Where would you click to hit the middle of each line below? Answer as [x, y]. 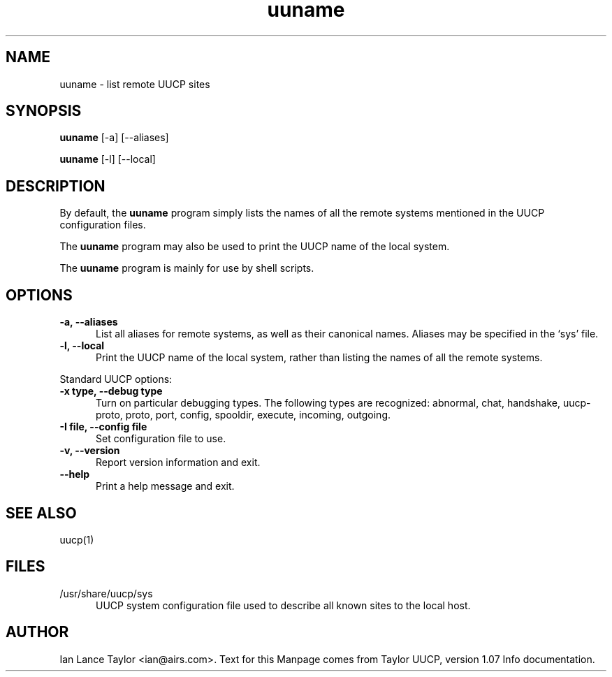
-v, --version [90, 451]
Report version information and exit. [178, 463]
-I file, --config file [103, 427]
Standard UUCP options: [116, 379]
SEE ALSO [41, 513]
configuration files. [103, 225]
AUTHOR [37, 632]
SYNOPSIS [44, 111]
